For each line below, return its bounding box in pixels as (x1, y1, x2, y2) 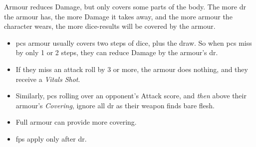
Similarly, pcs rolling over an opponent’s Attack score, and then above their (15, 90, 247, 101)
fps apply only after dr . (15, 133, 87, 144)
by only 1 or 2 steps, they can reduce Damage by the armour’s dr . (15, 47, 218, 58)
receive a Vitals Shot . (15, 73, 80, 84)
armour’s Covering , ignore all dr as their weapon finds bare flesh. (15, 100, 215, 110)
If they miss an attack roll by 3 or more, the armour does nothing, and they (15, 64, 248, 74)
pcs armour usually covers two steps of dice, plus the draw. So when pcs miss (15, 37, 252, 48)
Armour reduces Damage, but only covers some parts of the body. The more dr (4, 1, 246, 11)
